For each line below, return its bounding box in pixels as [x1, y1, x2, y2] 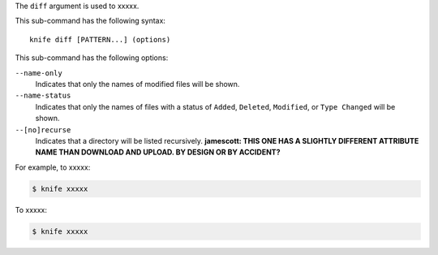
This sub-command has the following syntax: [15, 16, 166, 26]
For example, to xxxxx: [15, 162, 91, 172]
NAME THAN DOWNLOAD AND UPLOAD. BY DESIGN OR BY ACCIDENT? [35, 147, 281, 158]
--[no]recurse [15, 125, 71, 134]
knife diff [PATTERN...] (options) [29, 35, 171, 44]
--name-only [15, 68, 62, 77]
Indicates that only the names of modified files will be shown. [35, 79, 240, 89]
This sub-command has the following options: [15, 53, 169, 63]
